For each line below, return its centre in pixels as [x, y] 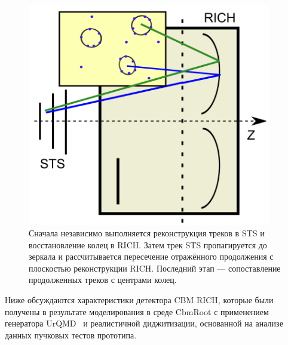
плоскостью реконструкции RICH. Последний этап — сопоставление [155, 268]
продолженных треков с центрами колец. [103, 280]
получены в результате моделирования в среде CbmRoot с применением [137, 311]
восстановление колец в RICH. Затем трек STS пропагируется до [148, 244]
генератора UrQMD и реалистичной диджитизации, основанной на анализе [144, 323]
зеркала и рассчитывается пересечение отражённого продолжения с [151, 256]
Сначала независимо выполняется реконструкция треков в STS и [147, 233]
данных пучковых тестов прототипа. [71, 335]
